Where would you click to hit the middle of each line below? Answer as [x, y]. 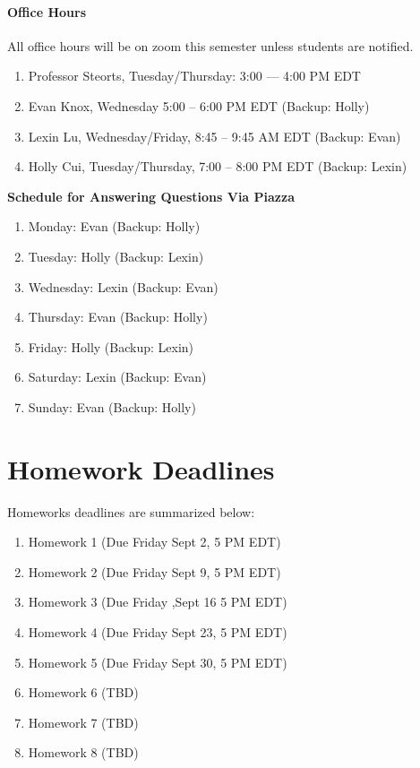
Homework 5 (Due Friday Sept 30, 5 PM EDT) [158, 662]
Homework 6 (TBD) [83, 692]
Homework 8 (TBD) [83, 752]
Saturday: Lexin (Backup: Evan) [117, 377]
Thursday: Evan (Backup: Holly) [118, 317]
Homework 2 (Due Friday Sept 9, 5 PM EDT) [154, 571]
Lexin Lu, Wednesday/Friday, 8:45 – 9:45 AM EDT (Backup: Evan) [214, 136]
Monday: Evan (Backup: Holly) [114, 226]
